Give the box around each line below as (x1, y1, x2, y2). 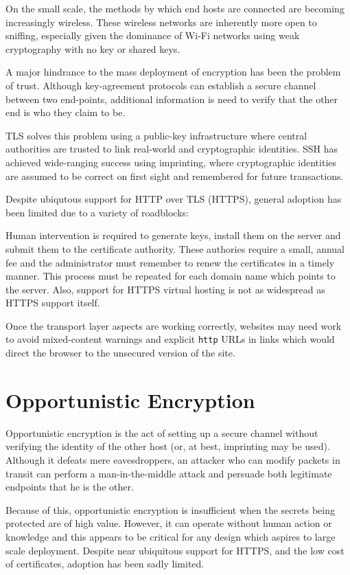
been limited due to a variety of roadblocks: (5, 205, 189, 219)
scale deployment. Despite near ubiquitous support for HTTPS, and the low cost (5, 543, 345, 557)
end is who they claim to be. (5, 105, 126, 120)
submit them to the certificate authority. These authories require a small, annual (5, 241, 345, 256)
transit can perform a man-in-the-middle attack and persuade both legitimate (5, 466, 332, 480)
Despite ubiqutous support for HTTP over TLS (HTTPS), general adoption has (5, 192, 342, 206)
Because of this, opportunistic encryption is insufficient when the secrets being (5, 502, 335, 517)
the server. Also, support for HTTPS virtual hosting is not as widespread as (5, 282, 325, 296)
